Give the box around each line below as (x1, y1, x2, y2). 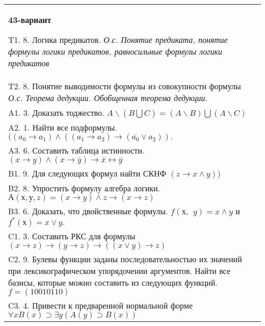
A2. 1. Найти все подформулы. (8, 121, 117, 133)
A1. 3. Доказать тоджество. (8, 107, 104, 118)
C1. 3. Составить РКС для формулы (8, 230, 136, 242)
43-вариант (8, 14, 51, 26)
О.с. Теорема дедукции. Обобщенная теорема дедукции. (8, 92, 208, 104)
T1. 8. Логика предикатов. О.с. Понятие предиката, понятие (8, 34, 228, 45)
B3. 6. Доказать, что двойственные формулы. (8, 205, 168, 217)
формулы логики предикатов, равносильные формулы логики (8, 45, 222, 57)
